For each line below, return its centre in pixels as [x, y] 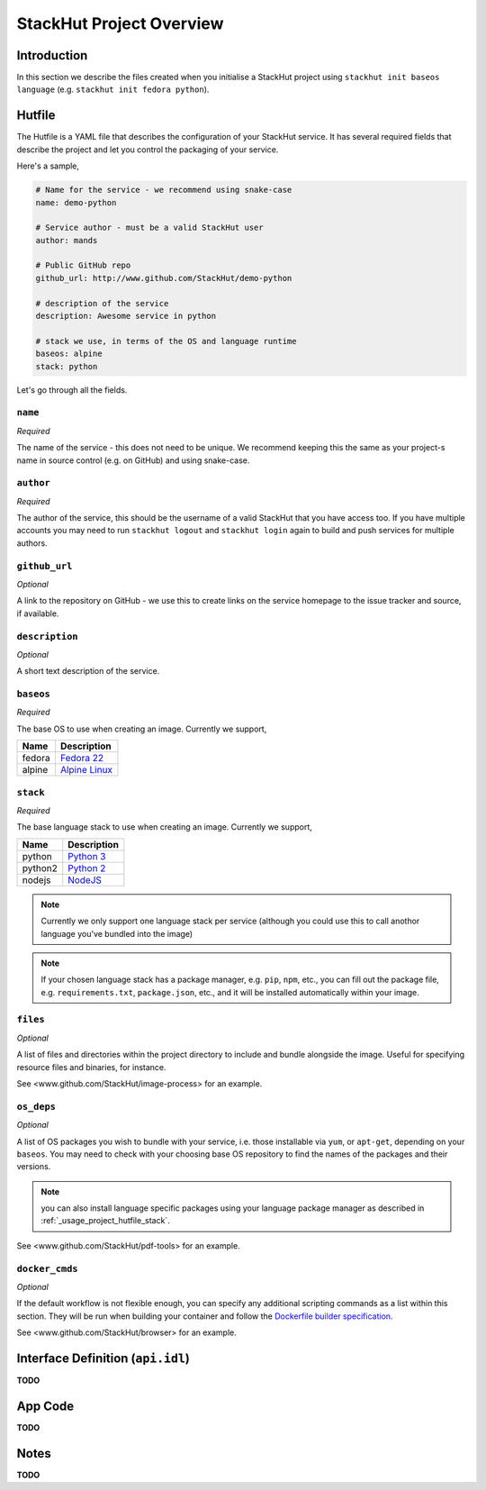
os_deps [36, 1106]
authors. [32, 543]
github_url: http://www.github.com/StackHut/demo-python [164, 278]
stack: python [67, 366]
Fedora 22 [81, 759]
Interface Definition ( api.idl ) [103, 1358]
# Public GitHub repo [83, 265]
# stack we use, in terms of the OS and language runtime [166, 341]
